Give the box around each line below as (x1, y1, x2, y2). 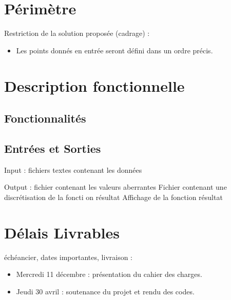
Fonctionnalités (4, 110, 86, 126)
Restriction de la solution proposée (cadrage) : (4, 28, 150, 38)
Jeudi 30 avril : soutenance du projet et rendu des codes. (16, 286, 195, 296)
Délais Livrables (4, 222, 120, 243)
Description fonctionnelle (4, 75, 185, 96)
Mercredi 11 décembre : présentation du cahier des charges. (16, 269, 202, 279)
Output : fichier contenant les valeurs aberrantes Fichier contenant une (4, 182, 227, 192)
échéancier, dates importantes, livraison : (4, 251, 133, 262)
